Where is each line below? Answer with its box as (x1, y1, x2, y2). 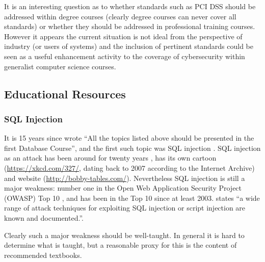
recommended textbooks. (4, 249, 82, 260)
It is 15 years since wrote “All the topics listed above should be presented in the (4, 133, 254, 143)
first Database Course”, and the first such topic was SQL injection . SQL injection (4, 142, 261, 153)
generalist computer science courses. (4, 61, 116, 71)
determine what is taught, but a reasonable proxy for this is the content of (4, 240, 237, 250)
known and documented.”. (4, 212, 84, 223)
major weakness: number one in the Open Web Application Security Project (4, 182, 242, 193)
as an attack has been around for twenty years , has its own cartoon (4, 152, 217, 163)
